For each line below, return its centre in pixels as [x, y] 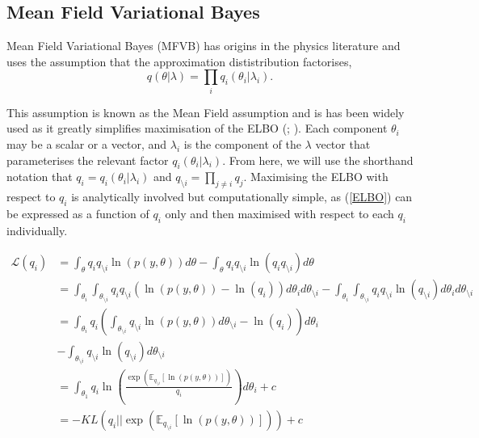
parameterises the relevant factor [88, 160]
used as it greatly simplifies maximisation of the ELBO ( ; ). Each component [197, 128]
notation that [40, 177]
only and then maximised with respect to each [279, 213]
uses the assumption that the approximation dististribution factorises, [179, 61]
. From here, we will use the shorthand [318, 160]
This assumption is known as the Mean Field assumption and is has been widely [206, 112]
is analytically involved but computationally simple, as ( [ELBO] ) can [242, 197]
